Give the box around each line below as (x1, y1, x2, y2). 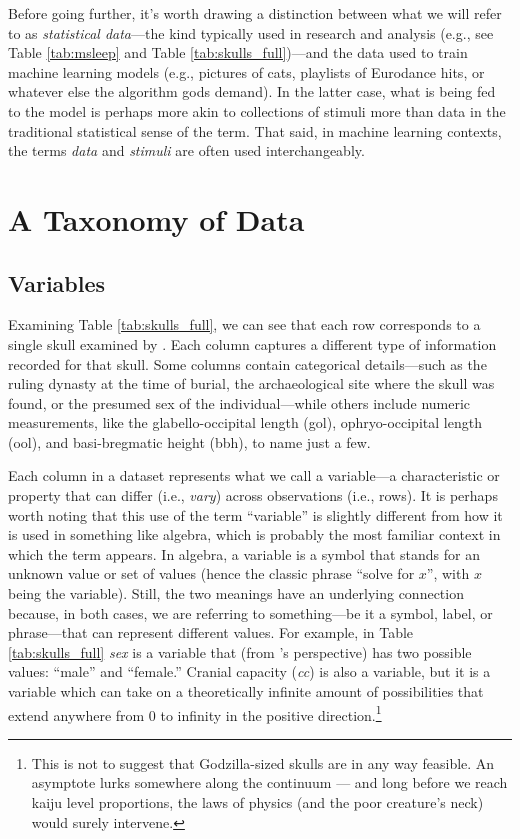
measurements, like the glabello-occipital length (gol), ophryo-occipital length (8, 412, 482, 433)
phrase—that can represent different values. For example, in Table (8, 622, 414, 643)
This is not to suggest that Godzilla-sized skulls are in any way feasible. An (31, 752, 495, 773)
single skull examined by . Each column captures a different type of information (8, 333, 497, 354)
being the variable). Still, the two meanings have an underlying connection (8, 583, 464, 604)
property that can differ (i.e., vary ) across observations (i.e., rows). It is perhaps (8, 485, 498, 506)
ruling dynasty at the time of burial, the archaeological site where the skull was (8, 373, 495, 394)
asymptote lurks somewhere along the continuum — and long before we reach (31, 772, 508, 793)
